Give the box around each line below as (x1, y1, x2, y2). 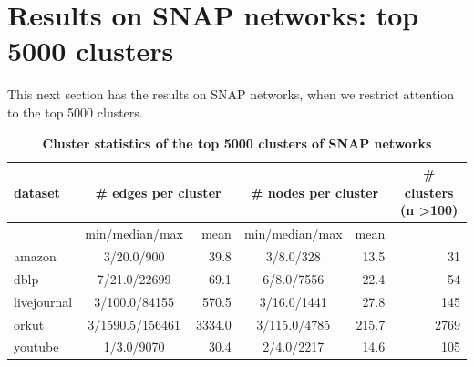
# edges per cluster (95, 182, 222, 201)
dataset (14, 182, 60, 201)
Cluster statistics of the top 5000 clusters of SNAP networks (42, 133, 432, 152)
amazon (14, 246, 57, 265)
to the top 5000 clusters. (7, 102, 143, 121)
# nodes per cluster (250, 182, 379, 201)
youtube (14, 337, 59, 356)
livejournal (14, 291, 73, 311)
